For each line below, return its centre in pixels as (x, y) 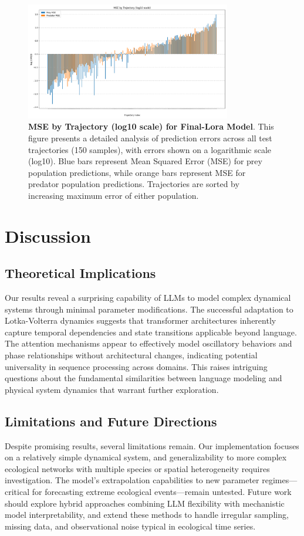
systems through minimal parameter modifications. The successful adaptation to (149, 309)
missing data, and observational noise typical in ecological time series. (130, 526)
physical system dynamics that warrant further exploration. (112, 389)
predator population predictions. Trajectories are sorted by (134, 184)
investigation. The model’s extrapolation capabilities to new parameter (132, 480)
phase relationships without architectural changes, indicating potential (131, 355)
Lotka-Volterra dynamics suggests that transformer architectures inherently (141, 320)
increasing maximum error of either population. (114, 195)
